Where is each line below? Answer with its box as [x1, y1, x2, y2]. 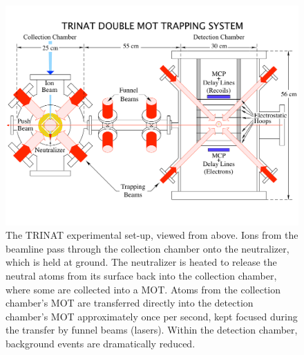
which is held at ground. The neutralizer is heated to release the [6, 255, 277, 269]
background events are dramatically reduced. [6, 336, 196, 350]
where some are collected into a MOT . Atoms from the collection [6, 282, 281, 296]
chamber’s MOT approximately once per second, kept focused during [6, 309, 298, 323]
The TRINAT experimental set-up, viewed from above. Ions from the [6, 228, 298, 242]
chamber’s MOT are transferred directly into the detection [6, 295, 254, 310]
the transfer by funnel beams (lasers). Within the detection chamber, [6, 322, 298, 337]
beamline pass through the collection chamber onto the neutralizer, [6, 241, 289, 255]
